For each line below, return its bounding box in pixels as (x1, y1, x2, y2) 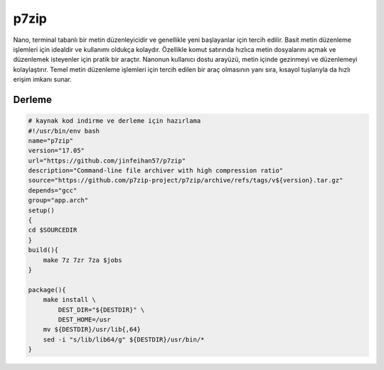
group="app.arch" (28, 196, 89, 205)
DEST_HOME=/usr (58, 315, 112, 323)
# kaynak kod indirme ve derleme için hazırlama (28, 117, 201, 125)
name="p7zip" (28, 136, 74, 145)
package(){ (28, 285, 66, 294)
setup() (28, 206, 55, 214)
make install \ (43, 295, 96, 304)
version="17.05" (28, 146, 85, 155)
